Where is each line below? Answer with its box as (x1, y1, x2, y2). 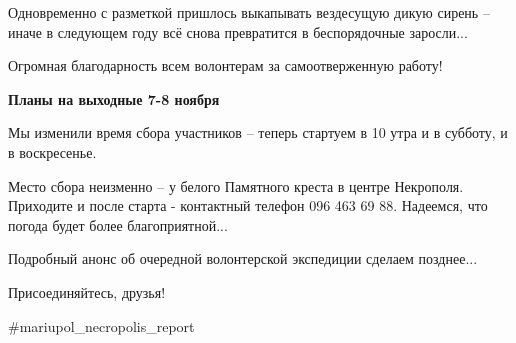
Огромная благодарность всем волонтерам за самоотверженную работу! (8, 55, 443, 76)
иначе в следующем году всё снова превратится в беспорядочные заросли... (8, 21, 468, 42)
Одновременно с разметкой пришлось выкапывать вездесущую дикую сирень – (8, 2, 490, 22)
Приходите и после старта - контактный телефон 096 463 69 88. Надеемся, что (8, 195, 488, 216)
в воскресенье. (8, 141, 97, 162)
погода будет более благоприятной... (8, 214, 228, 235)
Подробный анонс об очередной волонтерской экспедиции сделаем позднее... (8, 248, 478, 269)
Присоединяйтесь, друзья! (8, 281, 166, 302)
